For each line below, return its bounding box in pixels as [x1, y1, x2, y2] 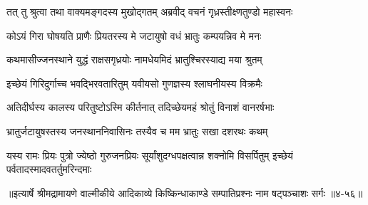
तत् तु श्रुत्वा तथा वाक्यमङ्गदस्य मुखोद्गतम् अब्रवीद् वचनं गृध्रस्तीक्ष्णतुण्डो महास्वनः [6, 4, 293, 19]
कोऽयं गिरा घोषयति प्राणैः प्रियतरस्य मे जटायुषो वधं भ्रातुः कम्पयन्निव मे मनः [6, 28, 262, 43]
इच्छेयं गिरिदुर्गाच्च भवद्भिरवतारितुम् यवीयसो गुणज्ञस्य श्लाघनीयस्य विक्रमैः [6, 75, 262, 90]
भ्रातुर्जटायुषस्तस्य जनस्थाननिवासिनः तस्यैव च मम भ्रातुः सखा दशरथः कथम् [6, 123, 268, 138]
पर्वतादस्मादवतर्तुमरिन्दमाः [6, 162, 92, 177]
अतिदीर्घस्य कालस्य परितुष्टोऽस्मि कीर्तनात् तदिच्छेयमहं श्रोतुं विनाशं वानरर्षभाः [6, 100, 275, 115]
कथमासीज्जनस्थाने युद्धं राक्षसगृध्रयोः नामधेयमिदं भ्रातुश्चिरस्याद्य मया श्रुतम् [6, 52, 262, 67]
